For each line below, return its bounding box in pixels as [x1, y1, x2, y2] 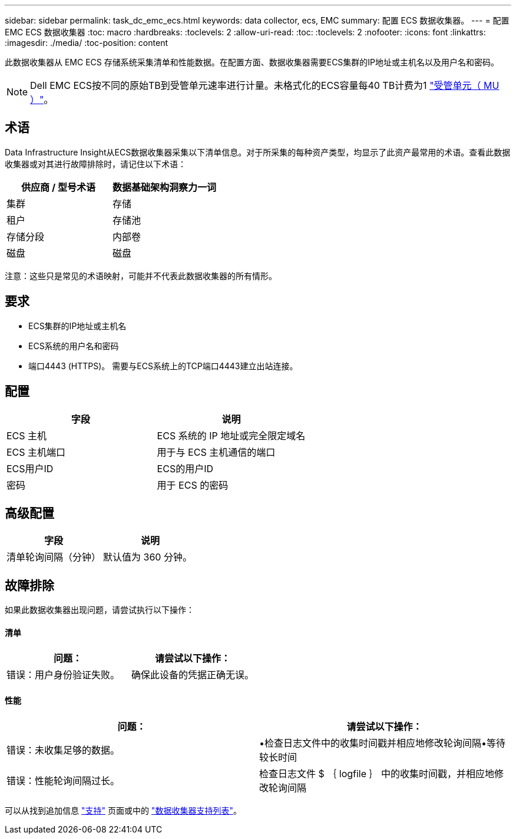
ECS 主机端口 [6, 446, 66, 458]
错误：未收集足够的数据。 [6, 744, 120, 756]
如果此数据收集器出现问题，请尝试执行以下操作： [5, 605, 194, 615]
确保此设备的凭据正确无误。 [131, 669, 254, 681]
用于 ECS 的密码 [157, 479, 229, 491]
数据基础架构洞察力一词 [113, 181, 217, 193]
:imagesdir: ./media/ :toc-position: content [5, 38, 168, 48]
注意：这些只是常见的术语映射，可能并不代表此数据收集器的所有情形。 [5, 270, 277, 281]
